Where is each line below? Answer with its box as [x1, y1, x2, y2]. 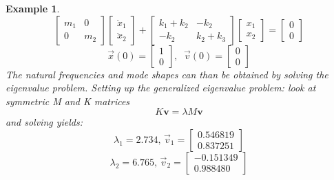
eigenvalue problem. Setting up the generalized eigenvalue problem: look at [6, 80, 316, 95]
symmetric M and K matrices [6, 93, 130, 108]
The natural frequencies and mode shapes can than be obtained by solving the [6, 67, 328, 81]
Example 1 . [6, 1, 60, 15]
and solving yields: [6, 115, 83, 129]
